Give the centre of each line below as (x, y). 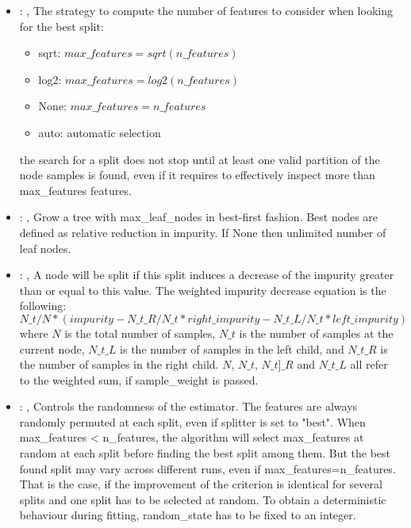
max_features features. (75, 190)
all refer (369, 364)
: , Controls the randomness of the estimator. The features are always (188, 406)
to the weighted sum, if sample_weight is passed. (139, 379)
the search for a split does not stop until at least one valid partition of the (200, 159)
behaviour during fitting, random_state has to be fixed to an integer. (188, 515)
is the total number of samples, (140, 333)
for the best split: (61, 26)
